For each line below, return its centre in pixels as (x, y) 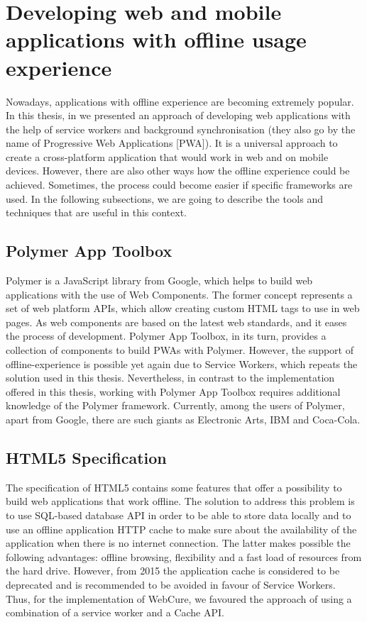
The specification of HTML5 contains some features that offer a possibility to (174, 487)
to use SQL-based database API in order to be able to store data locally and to (179, 515)
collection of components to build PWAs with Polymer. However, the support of (180, 350)
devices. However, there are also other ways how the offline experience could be (178, 171)
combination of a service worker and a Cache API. (115, 612)
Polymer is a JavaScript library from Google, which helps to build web (159, 281)
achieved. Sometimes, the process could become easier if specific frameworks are (179, 185)
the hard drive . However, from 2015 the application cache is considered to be (173, 571)
